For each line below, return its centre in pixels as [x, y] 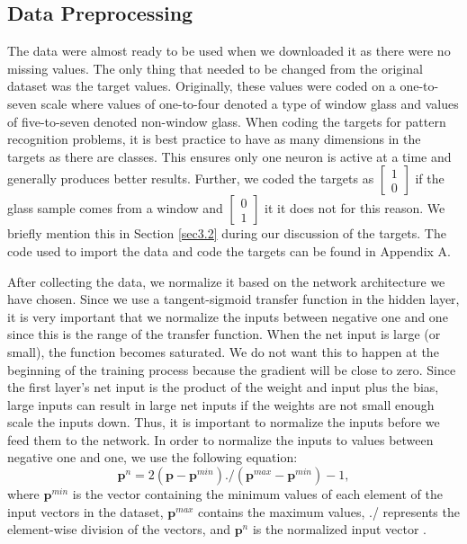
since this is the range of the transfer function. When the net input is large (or [224, 334]
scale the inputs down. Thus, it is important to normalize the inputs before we [224, 422]
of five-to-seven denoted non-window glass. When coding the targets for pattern [227, 121]
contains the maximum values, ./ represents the [329, 511]
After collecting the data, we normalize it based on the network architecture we [226, 281]
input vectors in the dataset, [85, 511]
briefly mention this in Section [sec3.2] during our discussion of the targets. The [227, 233]
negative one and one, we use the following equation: [153, 457]
